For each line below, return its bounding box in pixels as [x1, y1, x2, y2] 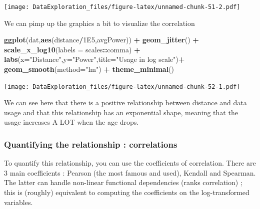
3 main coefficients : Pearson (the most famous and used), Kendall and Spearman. [4, 167, 256, 178]
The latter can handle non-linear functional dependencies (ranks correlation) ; [4, 177, 242, 188]
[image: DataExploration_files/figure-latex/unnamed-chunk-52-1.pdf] [4, 83, 240, 90]
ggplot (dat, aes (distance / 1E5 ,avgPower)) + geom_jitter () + [4, 34, 199, 45]
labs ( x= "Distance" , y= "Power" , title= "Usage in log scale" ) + [4, 54, 185, 64]
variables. [4, 197, 33, 207]
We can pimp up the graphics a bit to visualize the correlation [4, 17, 195, 28]
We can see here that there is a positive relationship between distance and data [4, 97, 247, 108]
